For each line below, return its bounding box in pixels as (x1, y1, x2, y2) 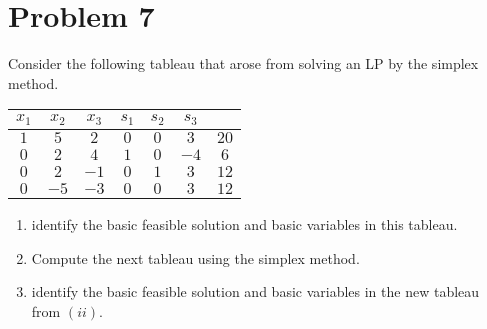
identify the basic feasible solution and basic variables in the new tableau (31, 281, 480, 302)
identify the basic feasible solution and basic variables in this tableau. (31, 214, 458, 235)
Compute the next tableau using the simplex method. (31, 247, 360, 268)
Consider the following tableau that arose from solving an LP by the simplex (8, 53, 479, 74)
